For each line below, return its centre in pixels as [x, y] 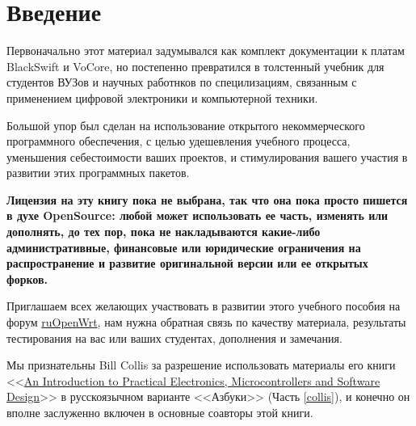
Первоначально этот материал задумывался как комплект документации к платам [206, 51]
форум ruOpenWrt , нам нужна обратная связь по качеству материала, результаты [206, 322]
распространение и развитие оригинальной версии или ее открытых [187, 263]
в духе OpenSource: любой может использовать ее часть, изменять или [197, 215]
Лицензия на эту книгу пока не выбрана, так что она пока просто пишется [207, 199]
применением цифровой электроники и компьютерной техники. [162, 97]
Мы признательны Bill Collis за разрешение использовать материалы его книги [201, 365]
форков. [27, 278]
